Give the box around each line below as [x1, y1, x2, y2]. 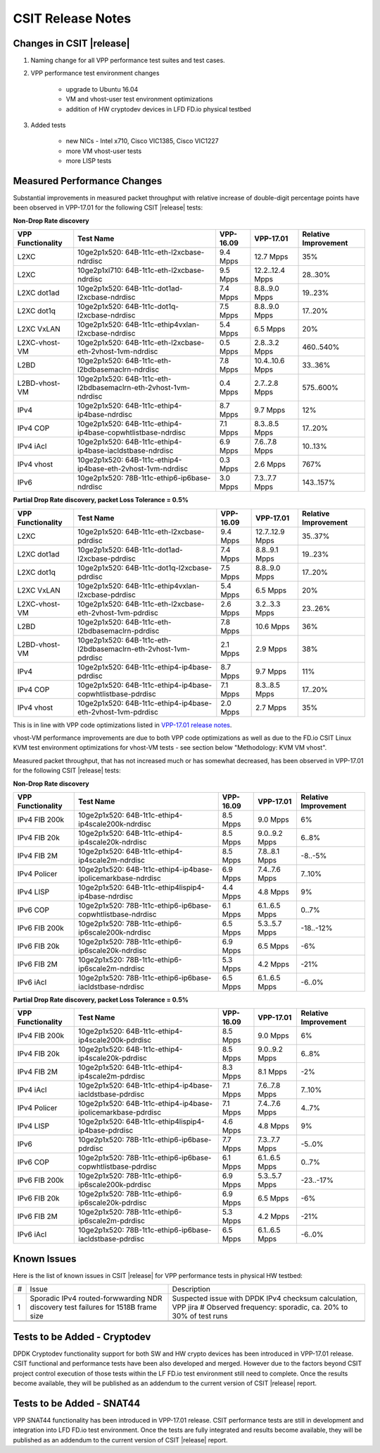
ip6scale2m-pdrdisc [78, 1216, 146, 1226]
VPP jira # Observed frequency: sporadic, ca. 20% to [172, 1302, 348, 1312]
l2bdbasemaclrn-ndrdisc [77, 365, 160, 375]
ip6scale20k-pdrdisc [78, 1198, 147, 1208]
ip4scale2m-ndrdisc [78, 856, 146, 865]
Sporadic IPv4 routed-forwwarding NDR [30, 1294, 163, 1303]
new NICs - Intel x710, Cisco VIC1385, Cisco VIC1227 [65, 137, 220, 145]
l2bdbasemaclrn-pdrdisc [77, 626, 160, 636]
